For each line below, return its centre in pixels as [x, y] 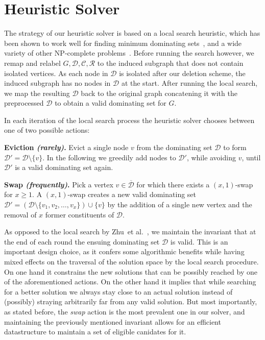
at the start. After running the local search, [189, 83]
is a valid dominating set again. [64, 167]
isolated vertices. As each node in [56, 73]
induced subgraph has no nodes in [57, 83]
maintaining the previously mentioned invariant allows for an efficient [113, 321]
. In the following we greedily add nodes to [109, 157]
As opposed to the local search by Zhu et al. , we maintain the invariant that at [130, 232]
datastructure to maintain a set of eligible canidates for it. [95, 332]
